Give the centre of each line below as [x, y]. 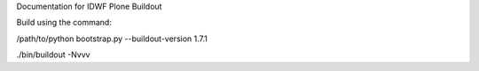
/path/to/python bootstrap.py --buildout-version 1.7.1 [112, 39]
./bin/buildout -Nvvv [53, 55]
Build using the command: [64, 23]
